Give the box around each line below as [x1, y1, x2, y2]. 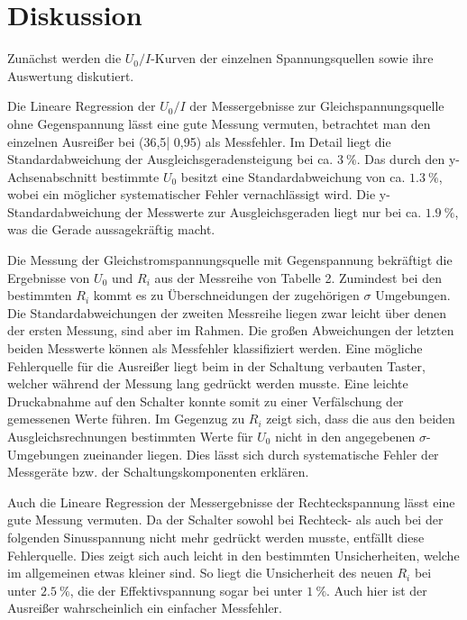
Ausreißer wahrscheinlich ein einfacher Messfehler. [7, 598, 282, 617]
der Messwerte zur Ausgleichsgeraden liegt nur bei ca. [124, 202, 422, 221]
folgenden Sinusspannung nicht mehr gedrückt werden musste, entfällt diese [7, 527, 425, 546]
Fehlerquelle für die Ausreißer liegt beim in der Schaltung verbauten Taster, [7, 356, 426, 375]
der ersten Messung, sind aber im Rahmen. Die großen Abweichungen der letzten [7, 321, 454, 340]
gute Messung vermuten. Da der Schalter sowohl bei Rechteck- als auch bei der [7, 510, 444, 529]
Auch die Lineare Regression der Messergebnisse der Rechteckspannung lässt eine [7, 492, 455, 511]
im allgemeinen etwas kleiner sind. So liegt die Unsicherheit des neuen [7, 563, 393, 582]
